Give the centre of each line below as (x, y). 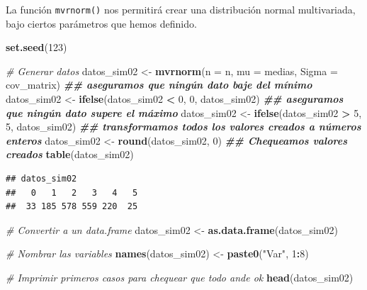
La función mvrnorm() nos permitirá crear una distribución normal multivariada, (181, 9)
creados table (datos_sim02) (70, 154)
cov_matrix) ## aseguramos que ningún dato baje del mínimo (159, 85)
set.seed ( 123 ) (36, 47)
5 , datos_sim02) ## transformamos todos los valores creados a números (183, 127)
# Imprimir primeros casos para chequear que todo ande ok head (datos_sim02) (180, 277)
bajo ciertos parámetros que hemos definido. (101, 23)
